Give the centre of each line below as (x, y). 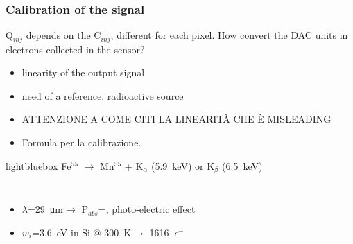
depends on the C (63, 35)
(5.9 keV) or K (183, 165)
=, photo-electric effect (147, 209)
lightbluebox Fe (38, 165)
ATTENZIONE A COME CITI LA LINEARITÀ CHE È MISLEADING (176, 119)
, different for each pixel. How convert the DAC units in (229, 35)
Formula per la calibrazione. (81, 142)
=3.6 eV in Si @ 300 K (82, 232)
